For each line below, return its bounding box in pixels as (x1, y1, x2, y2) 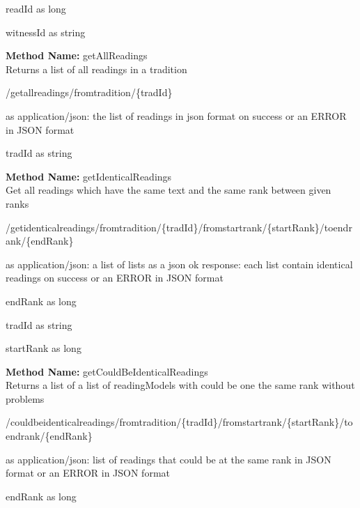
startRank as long (6, 341, 81, 355)
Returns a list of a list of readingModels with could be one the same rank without (6, 378, 355, 392)
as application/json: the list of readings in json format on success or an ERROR (6, 108, 347, 123)
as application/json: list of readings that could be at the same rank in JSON (6, 452, 331, 466)
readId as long (6, 1, 66, 15)
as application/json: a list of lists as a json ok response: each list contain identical (6, 256, 353, 271)
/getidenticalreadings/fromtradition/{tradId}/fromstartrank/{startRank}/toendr (6, 220, 352, 234)
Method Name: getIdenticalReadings (6, 169, 172, 183)
